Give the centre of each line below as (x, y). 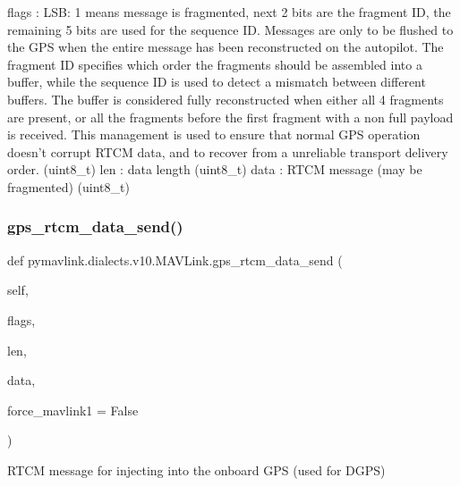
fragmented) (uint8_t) (68, 186)
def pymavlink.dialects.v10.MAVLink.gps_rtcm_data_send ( (175, 260)
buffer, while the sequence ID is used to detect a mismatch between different (217, 82)
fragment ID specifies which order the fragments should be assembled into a (215, 64)
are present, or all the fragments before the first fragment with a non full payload (230, 117)
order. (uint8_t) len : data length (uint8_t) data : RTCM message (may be (215, 169)
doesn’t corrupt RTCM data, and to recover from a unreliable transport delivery (228, 151)
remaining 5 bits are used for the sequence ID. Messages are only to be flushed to (230, 29)
